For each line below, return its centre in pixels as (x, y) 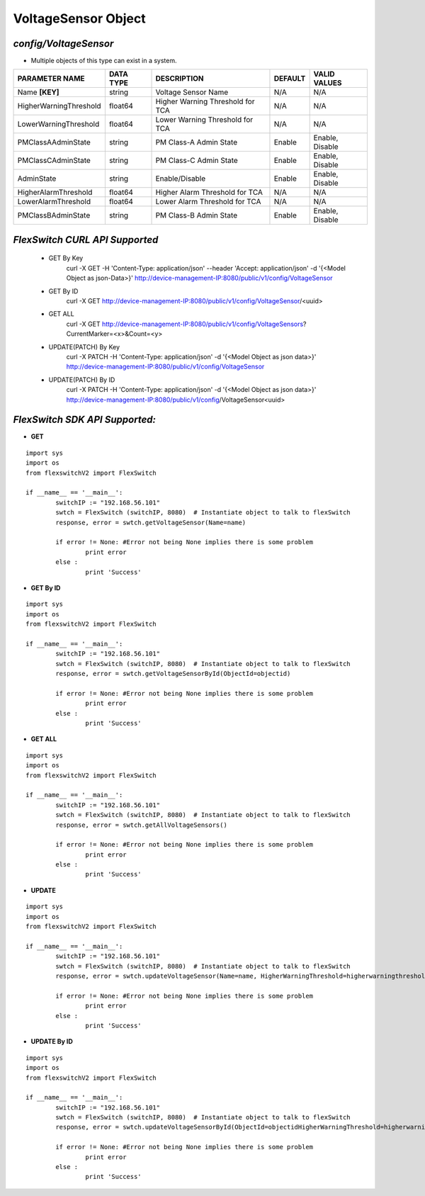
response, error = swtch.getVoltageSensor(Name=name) (151, 522)
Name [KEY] (38, 92)
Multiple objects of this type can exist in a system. (104, 61)
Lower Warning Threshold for (204, 120)
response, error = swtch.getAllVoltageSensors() (142, 825)
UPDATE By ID (52, 1042)
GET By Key (66, 258)
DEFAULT (290, 79)
